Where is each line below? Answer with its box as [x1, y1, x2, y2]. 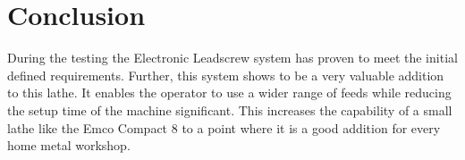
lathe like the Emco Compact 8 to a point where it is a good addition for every [7, 118, 441, 137]
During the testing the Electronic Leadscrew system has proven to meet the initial [7, 48, 458, 67]
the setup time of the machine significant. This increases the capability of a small [7, 100, 452, 119]
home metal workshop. [7, 136, 131, 155]
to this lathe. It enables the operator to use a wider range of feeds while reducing [7, 83, 452, 102]
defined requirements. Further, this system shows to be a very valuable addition [7, 65, 444, 84]
